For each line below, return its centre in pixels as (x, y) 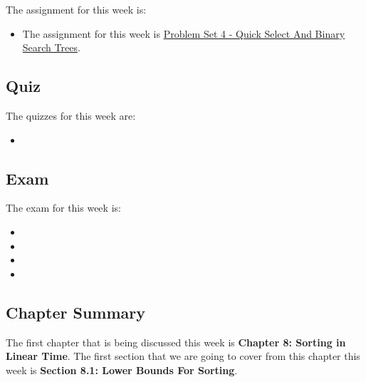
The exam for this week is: (63, 208)
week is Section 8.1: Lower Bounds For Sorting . (122, 370)
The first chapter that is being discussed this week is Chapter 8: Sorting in (176, 342)
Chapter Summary (75, 312)
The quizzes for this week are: (71, 115)
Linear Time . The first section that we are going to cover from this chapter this (183, 356)
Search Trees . (51, 47)
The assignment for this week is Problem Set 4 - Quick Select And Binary (184, 33)
